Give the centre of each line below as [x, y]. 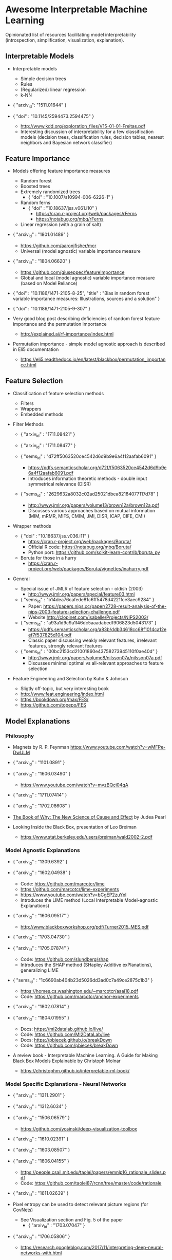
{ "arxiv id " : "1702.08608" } [41, 807]
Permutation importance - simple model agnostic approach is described [89, 344]
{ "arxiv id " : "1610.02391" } [41, 1139]
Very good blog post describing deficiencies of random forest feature [86, 318]
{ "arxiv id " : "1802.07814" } [41, 1007]
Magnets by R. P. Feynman [41, 747]
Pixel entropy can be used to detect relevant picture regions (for [80, 1204]
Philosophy [20, 736]
